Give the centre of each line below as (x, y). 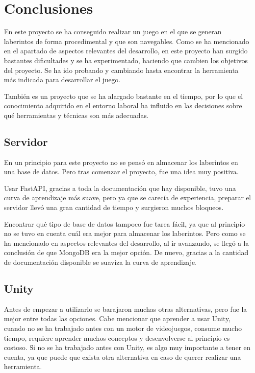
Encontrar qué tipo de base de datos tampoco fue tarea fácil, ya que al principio (125, 223)
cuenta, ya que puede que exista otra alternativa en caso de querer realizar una (123, 357)
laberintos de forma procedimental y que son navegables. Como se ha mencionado (127, 41)
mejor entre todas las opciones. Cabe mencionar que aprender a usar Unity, (117, 318)
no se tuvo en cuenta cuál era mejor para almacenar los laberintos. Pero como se (125, 233)
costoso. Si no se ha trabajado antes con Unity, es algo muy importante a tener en (127, 347)
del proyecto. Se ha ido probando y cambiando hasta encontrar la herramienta (121, 70)
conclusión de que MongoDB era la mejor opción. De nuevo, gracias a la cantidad (126, 252)
